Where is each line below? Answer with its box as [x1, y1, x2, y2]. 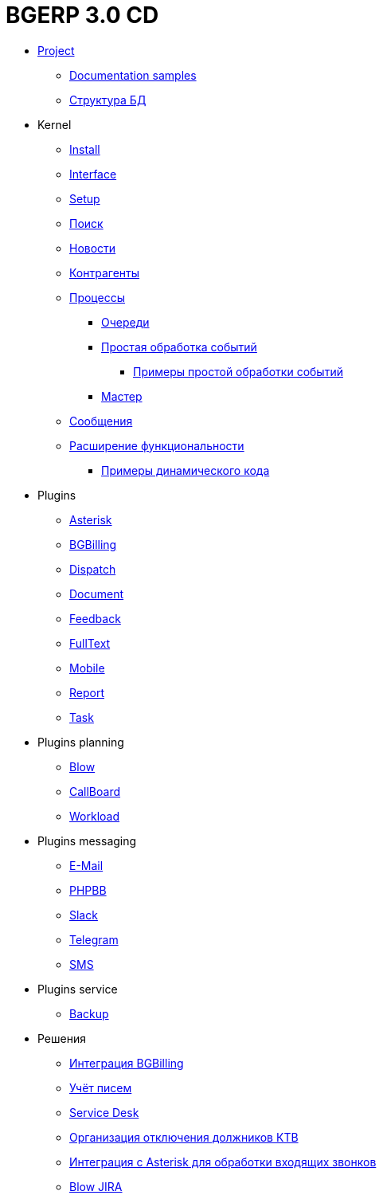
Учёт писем [69, 1080, 132, 1095]
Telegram [69, 932, 119, 946]
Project [37, 43, 75, 57]
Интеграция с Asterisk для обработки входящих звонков [69, 1154, 377, 1169]
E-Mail [69, 858, 104, 872]
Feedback [69, 611, 121, 625]
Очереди [101, 315, 150, 329]
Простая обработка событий [101, 339, 257, 354]
